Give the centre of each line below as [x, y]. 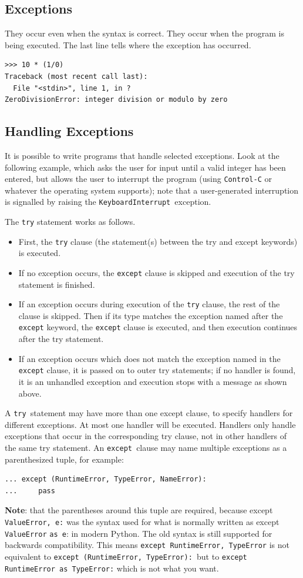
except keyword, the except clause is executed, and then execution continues [158, 327]
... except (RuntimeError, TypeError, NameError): [106, 479]
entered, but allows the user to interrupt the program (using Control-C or [139, 179]
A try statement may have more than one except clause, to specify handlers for [149, 413]
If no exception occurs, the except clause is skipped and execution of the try [156, 272]
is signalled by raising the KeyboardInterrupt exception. [108, 202]
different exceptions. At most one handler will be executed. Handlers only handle [150, 424]
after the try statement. [61, 339]
